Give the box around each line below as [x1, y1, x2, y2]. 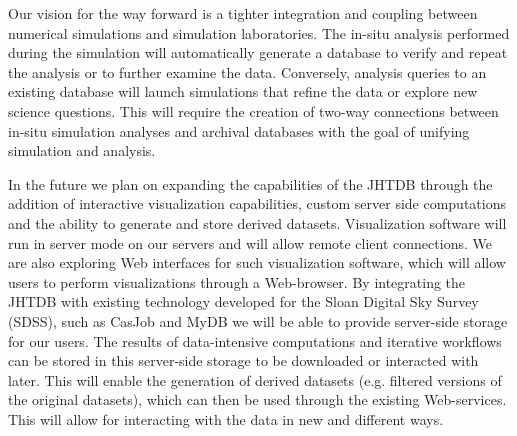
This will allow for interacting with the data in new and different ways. [8, 408, 444, 429]
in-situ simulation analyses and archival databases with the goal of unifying [8, 120, 470, 141]
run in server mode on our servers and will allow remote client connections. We [8, 232, 492, 253]
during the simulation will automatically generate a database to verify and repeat [8, 42, 508, 63]
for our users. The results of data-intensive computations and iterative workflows [8, 330, 502, 351]
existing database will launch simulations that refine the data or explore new [8, 81, 478, 102]
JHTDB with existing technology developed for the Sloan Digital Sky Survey [8, 291, 479, 312]
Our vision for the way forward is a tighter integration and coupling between [8, 3, 478, 23]
